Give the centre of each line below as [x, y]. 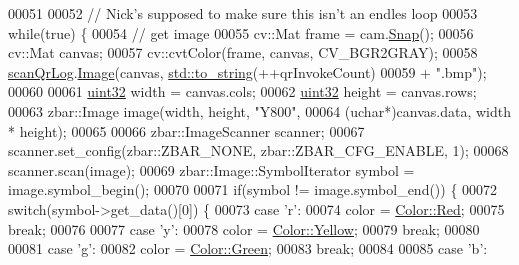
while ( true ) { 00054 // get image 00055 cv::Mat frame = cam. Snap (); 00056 [241, 32]
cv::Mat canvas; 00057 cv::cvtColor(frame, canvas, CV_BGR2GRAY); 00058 [243, 52]
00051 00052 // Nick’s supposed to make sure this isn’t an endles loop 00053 [243, 13]
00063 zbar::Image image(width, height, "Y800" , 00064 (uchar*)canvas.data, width [260, 110]
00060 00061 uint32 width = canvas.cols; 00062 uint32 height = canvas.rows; [242, 91]
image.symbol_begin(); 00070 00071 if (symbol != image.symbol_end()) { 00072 [253, 189]
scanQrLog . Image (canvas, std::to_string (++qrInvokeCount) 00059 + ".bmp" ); [247, 71]
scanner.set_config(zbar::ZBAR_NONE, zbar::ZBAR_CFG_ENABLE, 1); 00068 [258, 150]
